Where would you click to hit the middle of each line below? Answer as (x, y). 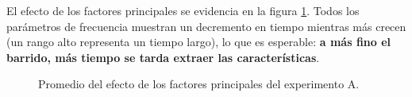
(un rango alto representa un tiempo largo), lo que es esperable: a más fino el (199, 42)
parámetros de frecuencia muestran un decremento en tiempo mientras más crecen (206, 26)
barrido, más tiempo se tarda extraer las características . (163, 57)
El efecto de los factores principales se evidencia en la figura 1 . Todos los (183, 10)
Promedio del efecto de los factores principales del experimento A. (199, 84)
